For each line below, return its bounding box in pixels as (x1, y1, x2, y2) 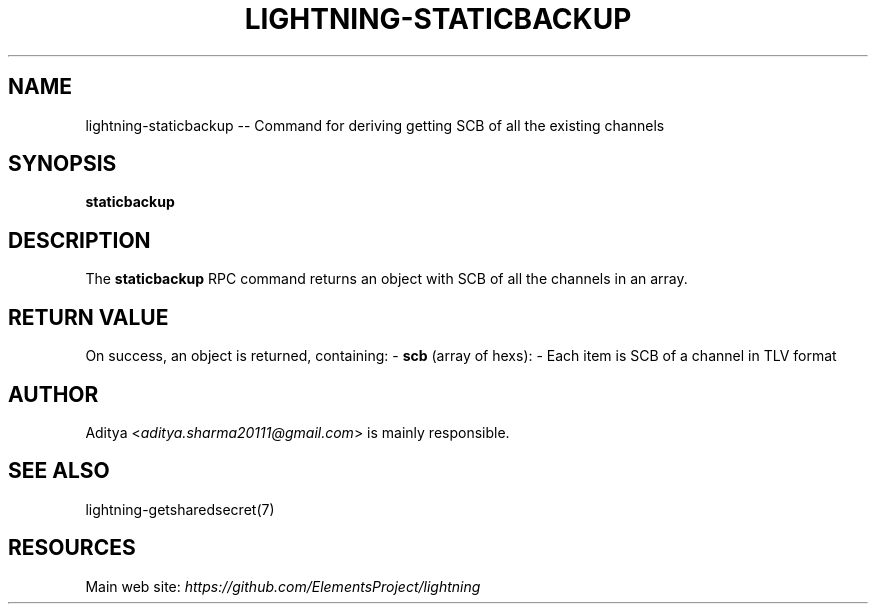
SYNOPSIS (8, 151, 117, 177)
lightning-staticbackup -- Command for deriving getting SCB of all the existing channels (85, 116, 665, 134)
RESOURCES (8, 535, 136, 561)
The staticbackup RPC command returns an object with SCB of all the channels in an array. (85, 270, 688, 288)
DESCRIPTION (8, 227, 151, 253)
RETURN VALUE (8, 304, 169, 330)
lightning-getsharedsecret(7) (85, 500, 275, 518)
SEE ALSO (8, 458, 110, 484)
